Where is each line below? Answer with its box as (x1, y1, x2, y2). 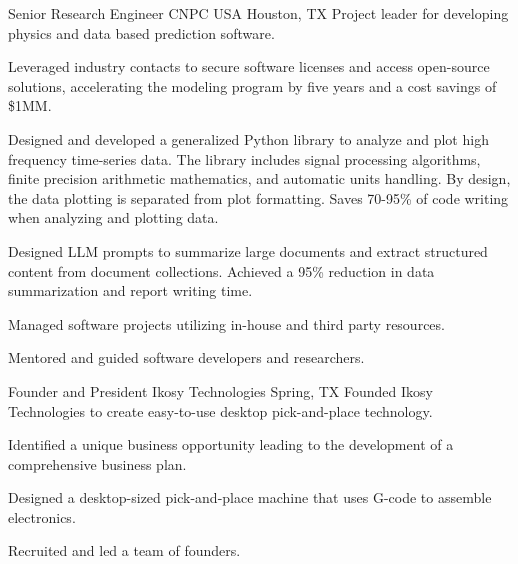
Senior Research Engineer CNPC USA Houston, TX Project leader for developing (8, 3, 509, 23)
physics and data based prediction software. (8, 22, 275, 43)
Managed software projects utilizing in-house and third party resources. (8, 313, 445, 334)
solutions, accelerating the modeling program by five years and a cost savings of (8, 75, 497, 96)
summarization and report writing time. (8, 280, 253, 301)
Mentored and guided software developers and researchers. (8, 347, 365, 368)
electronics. (8, 506, 76, 527)
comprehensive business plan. (8, 453, 187, 474)
